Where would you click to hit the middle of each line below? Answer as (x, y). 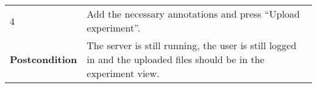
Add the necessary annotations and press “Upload (193, 14)
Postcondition (44, 59)
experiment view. (123, 73)
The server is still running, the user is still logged (192, 45)
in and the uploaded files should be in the (176, 59)
